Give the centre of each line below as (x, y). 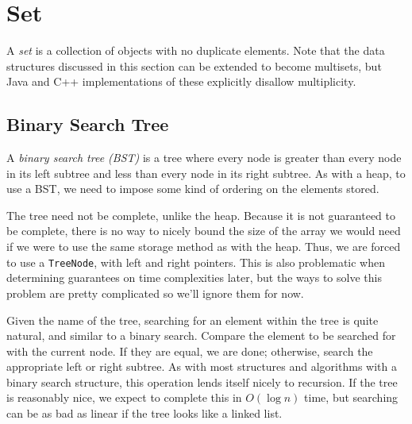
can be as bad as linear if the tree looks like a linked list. (144, 413)
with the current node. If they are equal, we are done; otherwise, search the (190, 351)
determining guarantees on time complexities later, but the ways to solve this (194, 278)
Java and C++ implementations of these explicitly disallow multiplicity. (181, 81)
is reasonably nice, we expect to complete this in (124, 397)
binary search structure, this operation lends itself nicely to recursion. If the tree (202, 382)
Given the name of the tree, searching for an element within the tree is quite (193, 320)
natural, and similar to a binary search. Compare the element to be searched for (201, 335)
